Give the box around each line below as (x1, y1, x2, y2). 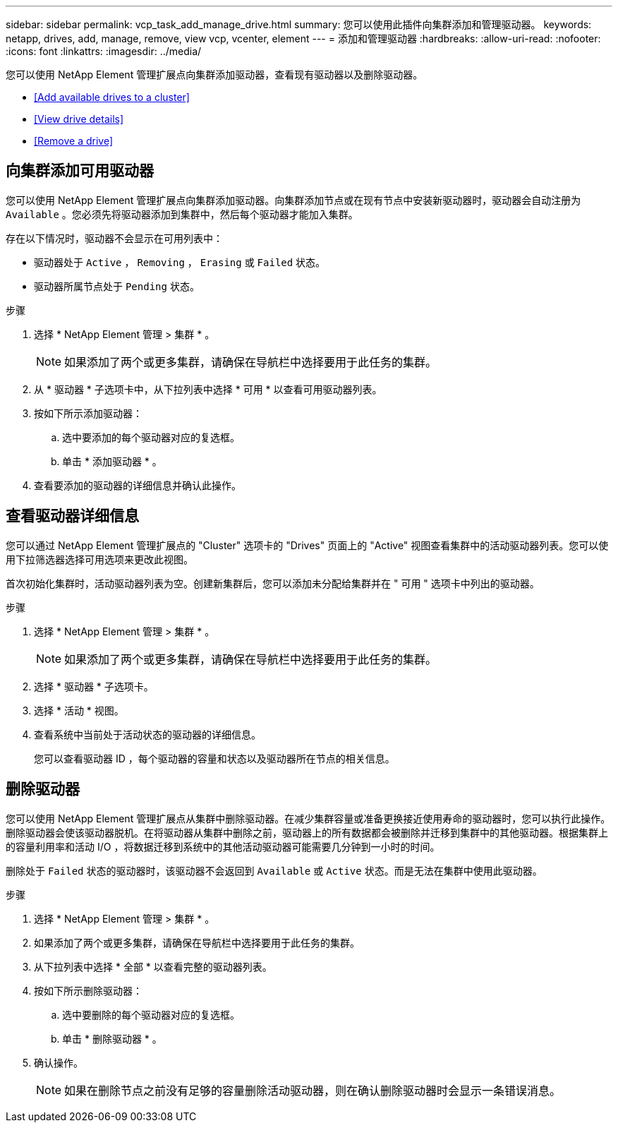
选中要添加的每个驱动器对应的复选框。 (62, 431, 240, 443)
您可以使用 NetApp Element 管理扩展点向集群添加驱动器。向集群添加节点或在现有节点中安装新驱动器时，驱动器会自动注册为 (6, 193, 581, 206)
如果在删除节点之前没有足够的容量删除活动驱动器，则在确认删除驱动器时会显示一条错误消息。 (64, 1083, 562, 1098)
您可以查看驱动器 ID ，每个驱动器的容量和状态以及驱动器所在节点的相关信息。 (34, 752, 395, 764)
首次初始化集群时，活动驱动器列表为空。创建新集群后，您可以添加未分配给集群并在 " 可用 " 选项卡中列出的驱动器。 (6, 577, 540, 589)
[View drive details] (34, 113, 124, 125)
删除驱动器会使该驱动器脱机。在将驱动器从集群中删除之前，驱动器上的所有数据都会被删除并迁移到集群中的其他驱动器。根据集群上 (6, 826, 608, 839)
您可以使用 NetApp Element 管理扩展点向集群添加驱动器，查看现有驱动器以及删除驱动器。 (6, 68, 423, 80)
